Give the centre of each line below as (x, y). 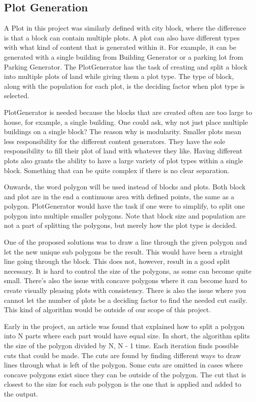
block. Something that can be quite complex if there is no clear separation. (117, 170)
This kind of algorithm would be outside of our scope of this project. (108, 310)
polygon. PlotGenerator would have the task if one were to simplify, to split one (125, 206)
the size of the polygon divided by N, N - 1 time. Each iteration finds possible (121, 346)
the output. (21, 393)
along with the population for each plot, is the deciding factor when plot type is (125, 86)
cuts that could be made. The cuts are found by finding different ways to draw (123, 355)
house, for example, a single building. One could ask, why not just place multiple (126, 122)
